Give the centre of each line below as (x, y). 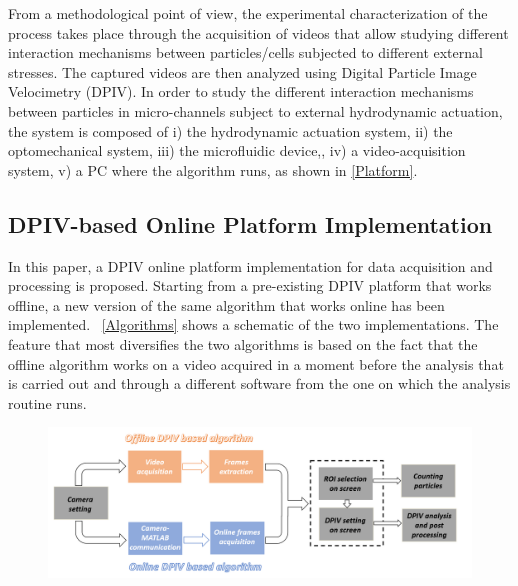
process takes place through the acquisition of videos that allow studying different (258, 32)
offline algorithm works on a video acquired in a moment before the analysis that (256, 363)
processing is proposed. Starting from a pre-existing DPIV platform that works (250, 285)
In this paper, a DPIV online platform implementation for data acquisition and (250, 265)
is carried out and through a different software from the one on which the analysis (259, 383)
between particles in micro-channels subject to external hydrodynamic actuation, (255, 110)
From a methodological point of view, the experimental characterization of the (248, 13)
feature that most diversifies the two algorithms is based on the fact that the (243, 343)
